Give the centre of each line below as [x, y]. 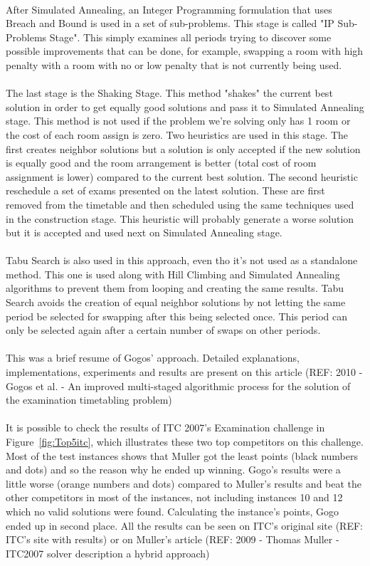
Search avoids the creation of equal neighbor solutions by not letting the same [176, 302]
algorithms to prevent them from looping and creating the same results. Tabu [175, 288]
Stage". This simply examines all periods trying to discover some [190, 37]
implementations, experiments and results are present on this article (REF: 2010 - [184, 372]
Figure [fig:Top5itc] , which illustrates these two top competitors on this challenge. [185, 441]
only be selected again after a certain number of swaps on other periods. [163, 330]
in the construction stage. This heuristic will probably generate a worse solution [180, 218]
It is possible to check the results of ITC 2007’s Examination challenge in [165, 428]
